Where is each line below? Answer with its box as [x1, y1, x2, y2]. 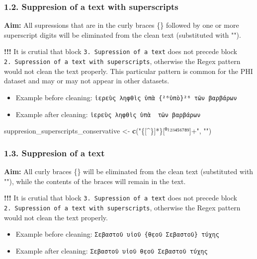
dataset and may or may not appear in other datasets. [4, 75, 170, 86]
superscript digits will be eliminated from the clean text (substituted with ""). [4, 29, 241, 40]
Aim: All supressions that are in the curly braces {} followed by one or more [4, 20, 239, 30]
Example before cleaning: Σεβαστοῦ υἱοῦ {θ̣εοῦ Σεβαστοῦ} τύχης [15, 229, 219, 239]
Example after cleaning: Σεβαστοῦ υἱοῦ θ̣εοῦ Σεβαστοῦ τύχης [15, 245, 208, 256]
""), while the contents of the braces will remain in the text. [4, 176, 186, 186]
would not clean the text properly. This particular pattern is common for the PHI [4, 65, 253, 76]
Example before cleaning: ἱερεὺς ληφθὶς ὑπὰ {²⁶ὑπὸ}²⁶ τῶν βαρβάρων [15, 92, 237, 102]
